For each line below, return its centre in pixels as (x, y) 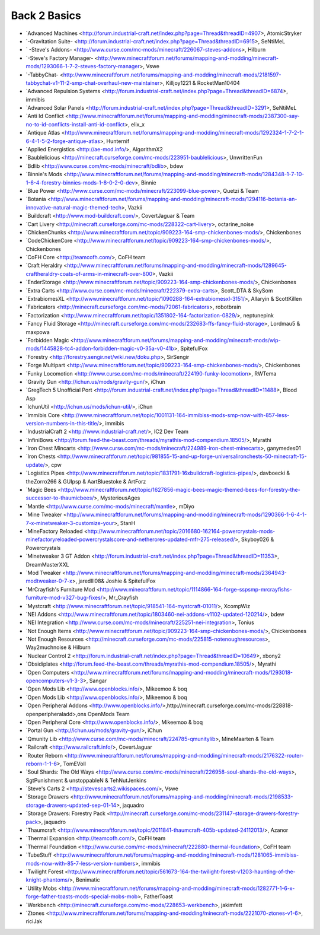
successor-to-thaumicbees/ (60, 498)
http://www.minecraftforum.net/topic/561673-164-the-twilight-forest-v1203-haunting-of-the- (182, 872)
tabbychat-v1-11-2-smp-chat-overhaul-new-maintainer (93, 82)
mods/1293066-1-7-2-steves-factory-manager (83, 66)
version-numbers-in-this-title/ (62, 423)
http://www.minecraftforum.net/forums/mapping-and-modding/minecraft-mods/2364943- (176, 573)
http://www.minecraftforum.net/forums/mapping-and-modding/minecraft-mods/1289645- (177, 265)
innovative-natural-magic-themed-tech (73, 207)
